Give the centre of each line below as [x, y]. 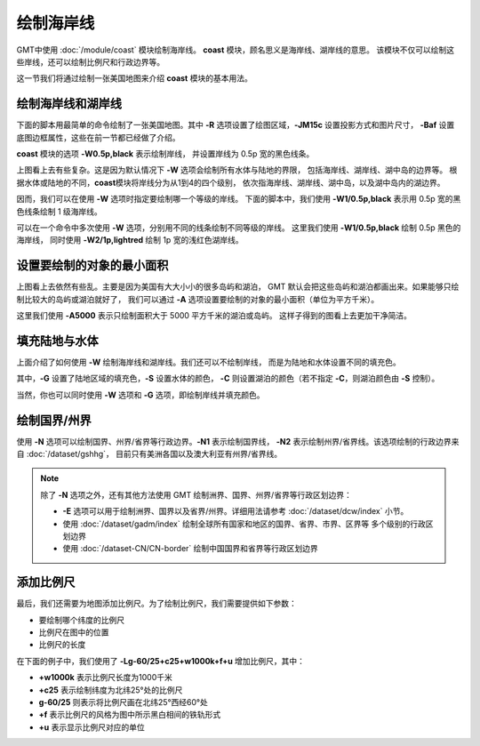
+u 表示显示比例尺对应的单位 [92, 727]
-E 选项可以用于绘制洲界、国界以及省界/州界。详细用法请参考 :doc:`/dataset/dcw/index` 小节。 [236, 511]
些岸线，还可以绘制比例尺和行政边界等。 [90, 61]
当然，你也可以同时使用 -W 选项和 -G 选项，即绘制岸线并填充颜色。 [140, 395]
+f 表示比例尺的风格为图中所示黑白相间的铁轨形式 [130, 715]
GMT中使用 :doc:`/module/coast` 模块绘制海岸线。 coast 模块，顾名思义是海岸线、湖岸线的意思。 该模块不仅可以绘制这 [236, 50]
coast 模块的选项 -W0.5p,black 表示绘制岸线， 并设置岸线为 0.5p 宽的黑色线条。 [165, 154]
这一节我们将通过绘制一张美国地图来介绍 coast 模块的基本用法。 [134, 78]
